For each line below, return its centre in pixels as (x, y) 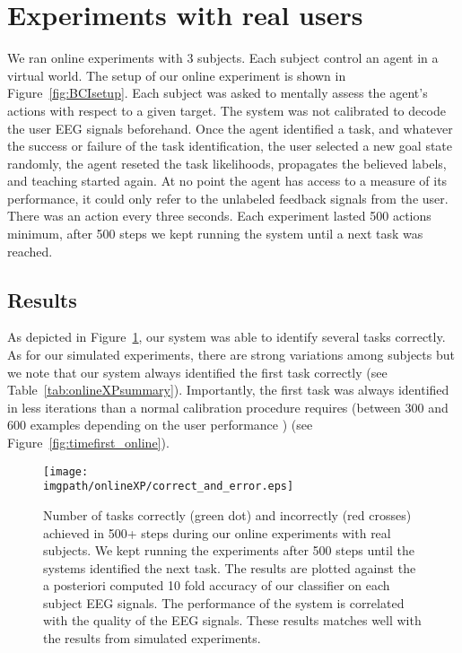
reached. (30, 251)
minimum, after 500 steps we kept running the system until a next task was (215, 234)
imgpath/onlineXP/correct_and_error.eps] (169, 487)
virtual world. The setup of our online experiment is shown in (177, 75)
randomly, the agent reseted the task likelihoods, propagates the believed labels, (227, 163)
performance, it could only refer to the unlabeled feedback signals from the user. (228, 198)
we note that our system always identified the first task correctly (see (197, 372)
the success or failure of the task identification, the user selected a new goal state (230, 146)
